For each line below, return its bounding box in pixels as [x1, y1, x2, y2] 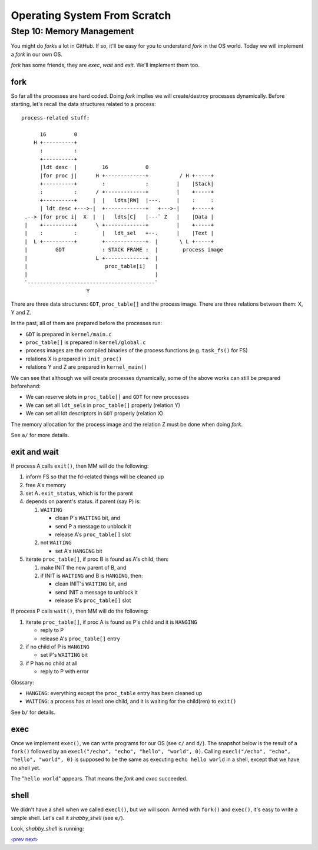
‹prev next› [11, 836, 38, 843]
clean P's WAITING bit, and [55, 514, 121, 521]
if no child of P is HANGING [25, 643, 90, 650]
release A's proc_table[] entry [40, 635, 120, 642]
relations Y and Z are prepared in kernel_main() [25, 363, 147, 371]
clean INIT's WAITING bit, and [55, 580, 127, 587]
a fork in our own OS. [11, 51, 63, 58]
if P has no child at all [25, 660, 78, 667]
